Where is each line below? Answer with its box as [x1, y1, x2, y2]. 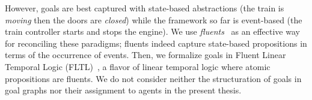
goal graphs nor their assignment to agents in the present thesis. [5, 84, 242, 96]
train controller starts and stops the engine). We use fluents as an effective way [5, 25, 300, 38]
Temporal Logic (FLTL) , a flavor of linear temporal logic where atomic [5, 60, 271, 72]
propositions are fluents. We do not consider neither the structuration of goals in [5, 72, 302, 84]
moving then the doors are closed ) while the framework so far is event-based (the [5, 13, 302, 26]
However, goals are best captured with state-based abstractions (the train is [5, 2, 284, 14]
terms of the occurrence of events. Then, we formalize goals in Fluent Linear [5, 49, 286, 61]
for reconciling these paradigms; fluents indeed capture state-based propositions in [5, 37, 307, 49]
